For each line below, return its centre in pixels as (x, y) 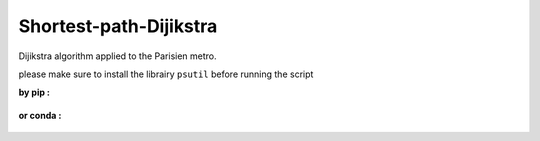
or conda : (40, 115)
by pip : (34, 92)
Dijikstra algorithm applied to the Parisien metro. (117, 56)
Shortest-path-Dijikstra (118, 26)
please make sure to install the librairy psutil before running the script (166, 74)
